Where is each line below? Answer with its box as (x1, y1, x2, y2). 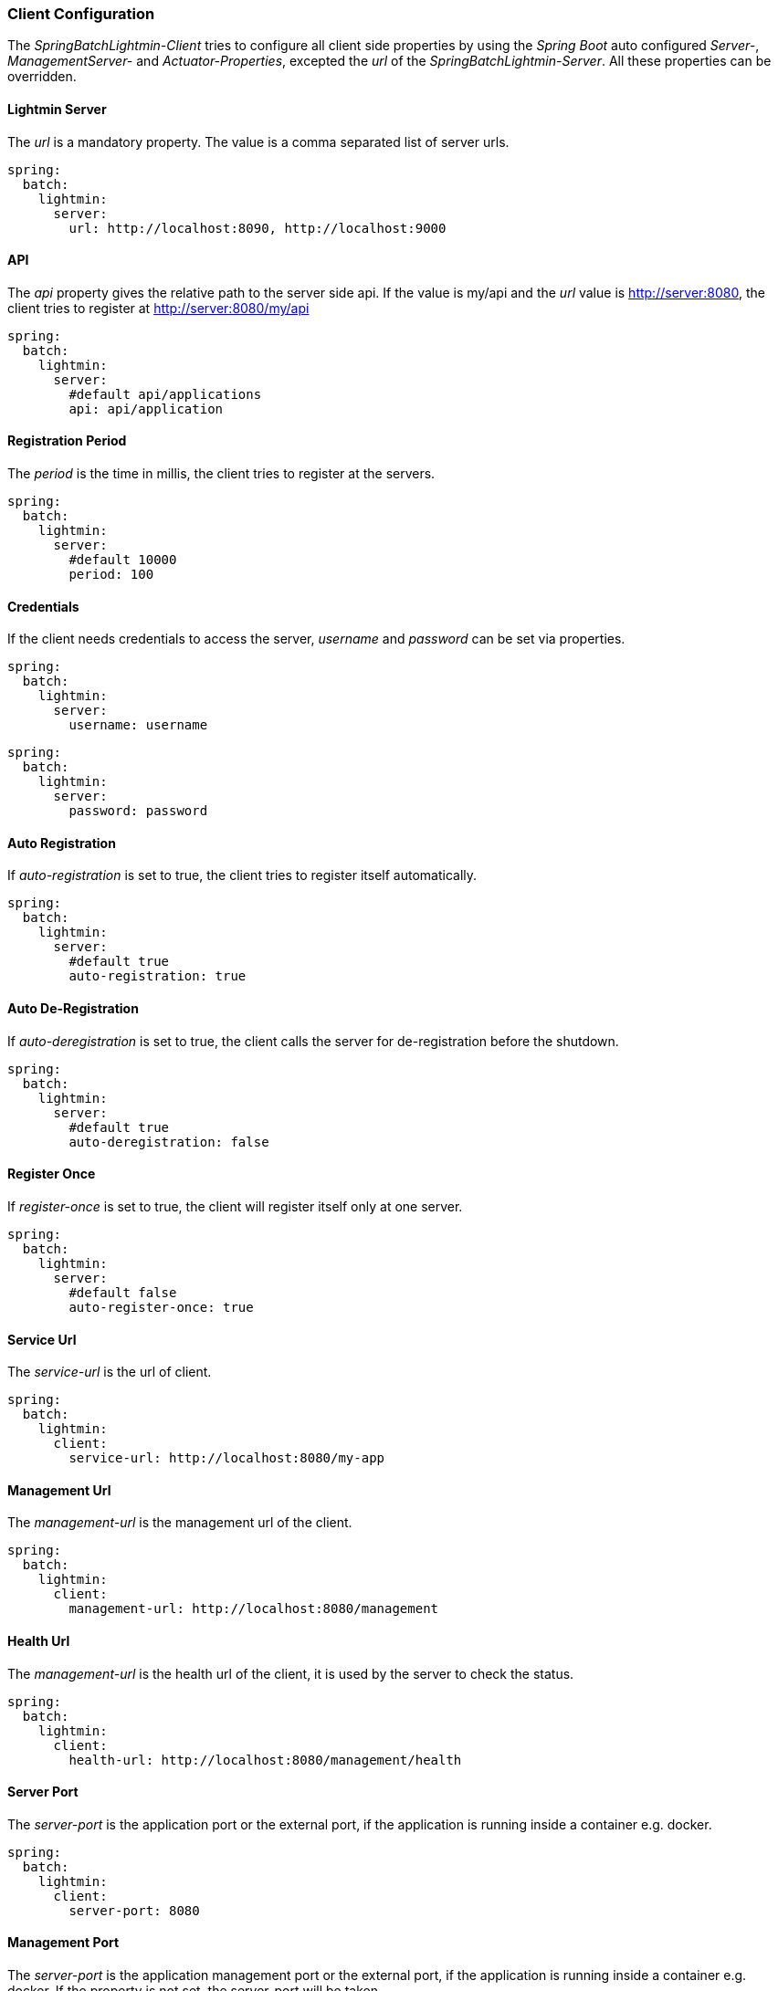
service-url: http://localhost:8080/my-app (68, 1451, 385, 1466)
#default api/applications (68, 386, 262, 402)
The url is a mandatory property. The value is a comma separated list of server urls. (7, 133, 510, 150)
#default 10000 (68, 552, 177, 568)
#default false (68, 1284, 177, 1300)
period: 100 (68, 567, 154, 582)
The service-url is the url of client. (7, 1364, 212, 1380)
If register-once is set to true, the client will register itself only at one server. (7, 1198, 463, 1214)
